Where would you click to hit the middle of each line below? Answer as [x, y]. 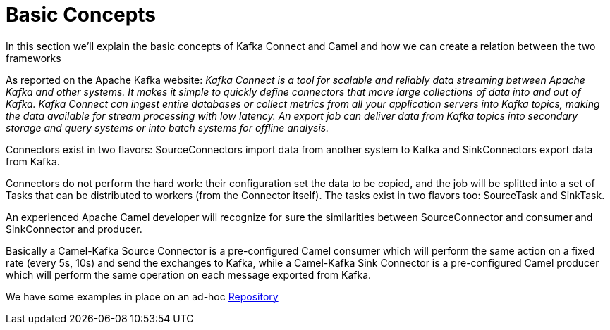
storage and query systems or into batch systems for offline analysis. [167, 127]
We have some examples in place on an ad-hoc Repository [142, 296]
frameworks [33, 58]
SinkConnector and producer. [74, 229]
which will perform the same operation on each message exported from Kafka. [189, 274]
